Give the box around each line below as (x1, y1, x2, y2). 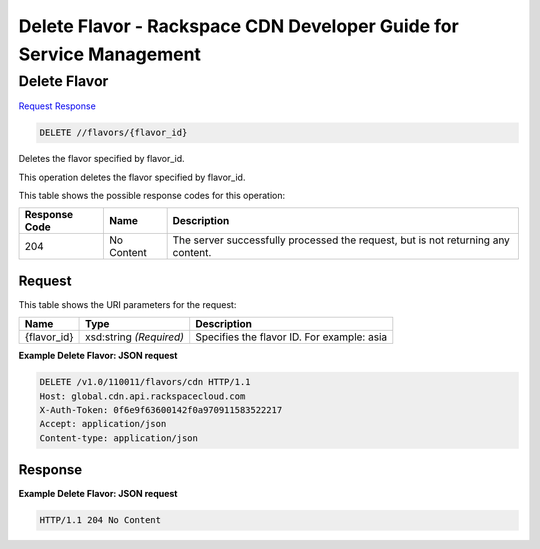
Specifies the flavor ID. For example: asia (195, 330, 388, 344)
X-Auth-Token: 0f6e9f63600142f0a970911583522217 (39, 405, 283, 415)
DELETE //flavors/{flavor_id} (39, 127, 188, 139)
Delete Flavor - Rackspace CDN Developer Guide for (18, 15, 459, 37)
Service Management (18, 43, 202, 65)
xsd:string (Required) (85, 330, 185, 344)
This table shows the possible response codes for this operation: (18, 189, 286, 201)
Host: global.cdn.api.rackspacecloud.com (39, 390, 246, 402)
